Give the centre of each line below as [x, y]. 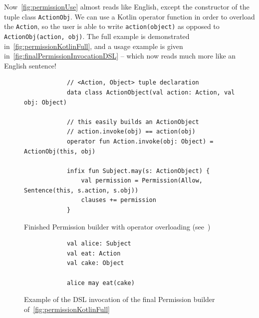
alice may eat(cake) [101, 283]
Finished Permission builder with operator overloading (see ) [117, 226]
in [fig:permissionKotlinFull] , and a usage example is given [94, 46]
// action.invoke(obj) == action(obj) [131, 132]
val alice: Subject [99, 244]
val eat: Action [94, 253]
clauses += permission [119, 200]
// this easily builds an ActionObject [133, 122]
